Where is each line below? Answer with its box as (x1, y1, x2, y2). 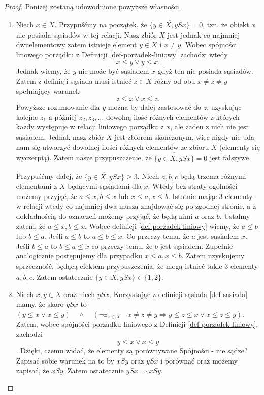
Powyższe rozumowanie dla (16, 102, 100, 112)
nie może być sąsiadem (78, 65, 149, 76)
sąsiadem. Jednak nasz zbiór (16, 131, 104, 142)
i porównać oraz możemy (160, 355, 238, 366)
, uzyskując (207, 102, 242, 112)
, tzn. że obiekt (203, 19, 249, 30)
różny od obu (154, 76, 195, 86)
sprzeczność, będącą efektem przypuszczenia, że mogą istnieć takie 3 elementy (16, 260, 258, 271)
